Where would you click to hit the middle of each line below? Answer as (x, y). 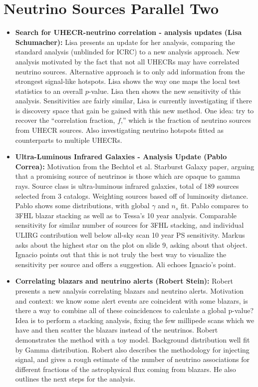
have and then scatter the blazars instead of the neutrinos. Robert (117, 330)
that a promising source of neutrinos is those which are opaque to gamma (128, 176)
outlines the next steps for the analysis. (75, 379)
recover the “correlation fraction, (65, 120)
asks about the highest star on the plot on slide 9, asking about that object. (131, 244)
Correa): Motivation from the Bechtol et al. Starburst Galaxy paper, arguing (135, 166)
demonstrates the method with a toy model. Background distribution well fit (132, 339)
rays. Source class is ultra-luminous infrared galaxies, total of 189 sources (127, 186)
